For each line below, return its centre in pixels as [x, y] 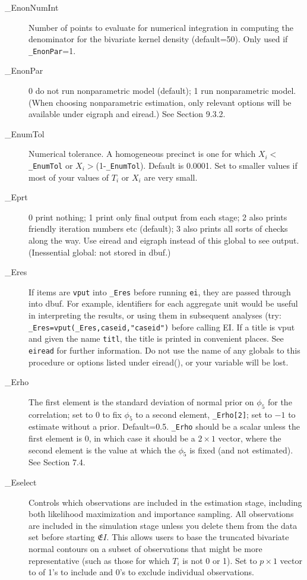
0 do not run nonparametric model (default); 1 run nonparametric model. [162, 91]
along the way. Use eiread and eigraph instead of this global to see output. [164, 240]
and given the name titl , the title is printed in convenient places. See [156, 338]
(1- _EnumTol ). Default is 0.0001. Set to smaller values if [197, 165]
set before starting [62, 537]
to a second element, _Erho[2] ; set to [204, 414]
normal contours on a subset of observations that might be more [145, 549]
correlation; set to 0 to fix [75, 414]
